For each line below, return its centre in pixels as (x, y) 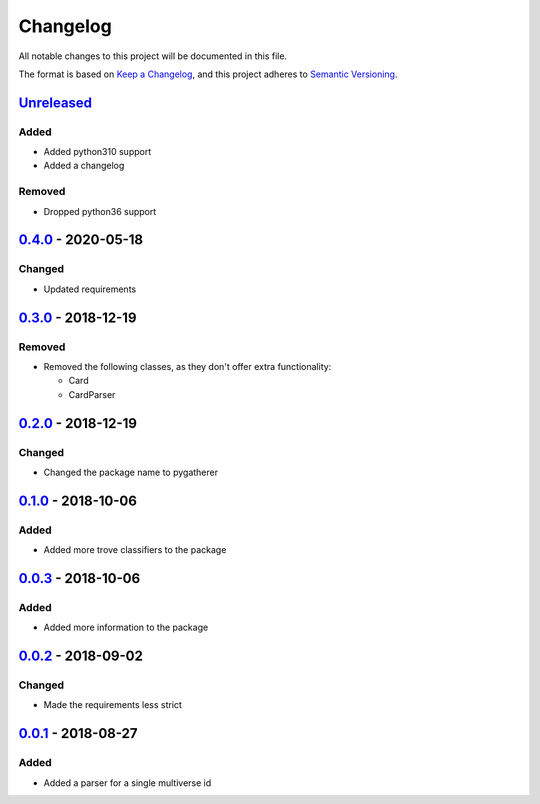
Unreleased (55, 102)
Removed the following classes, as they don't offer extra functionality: (187, 366)
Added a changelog (84, 166)
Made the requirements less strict (112, 705)
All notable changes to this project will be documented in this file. (153, 56)
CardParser (92, 394)
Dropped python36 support (100, 211)
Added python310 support (97, 152)
